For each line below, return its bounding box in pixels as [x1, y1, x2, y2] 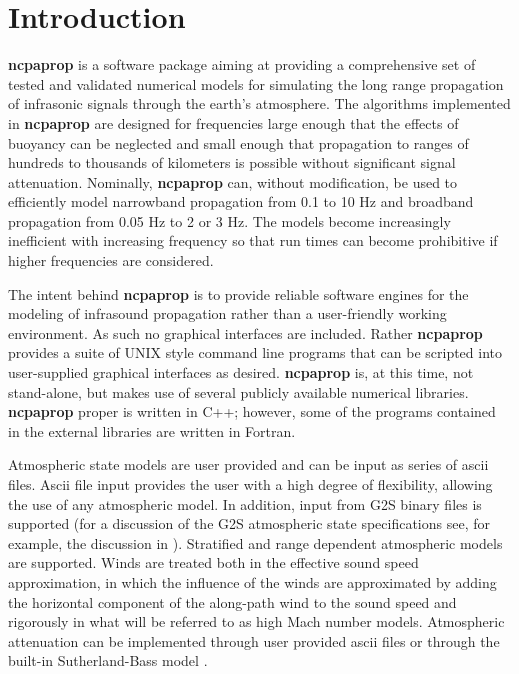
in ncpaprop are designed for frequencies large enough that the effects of [8, 112, 459, 133]
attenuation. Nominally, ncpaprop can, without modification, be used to [8, 171, 458, 192]
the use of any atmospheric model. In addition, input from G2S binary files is [8, 493, 482, 514]
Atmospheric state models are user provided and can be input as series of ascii [8, 454, 489, 475]
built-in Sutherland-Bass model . [8, 650, 208, 671]
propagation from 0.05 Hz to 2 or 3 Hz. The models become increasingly [8, 210, 451, 231]
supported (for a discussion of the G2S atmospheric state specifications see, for [8, 513, 490, 534]
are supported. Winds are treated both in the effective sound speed [8, 552, 419, 573]
